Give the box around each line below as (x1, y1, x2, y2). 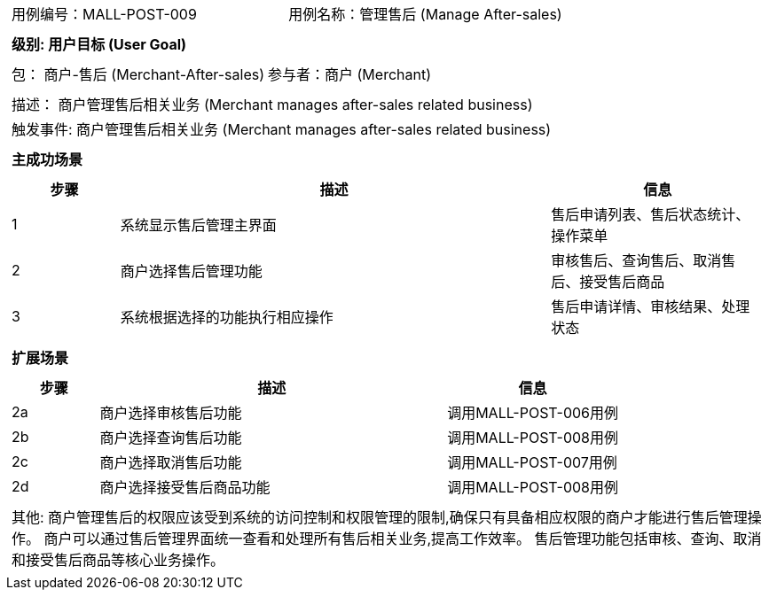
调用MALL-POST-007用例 (447, 454, 617, 471)
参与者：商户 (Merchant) (268, 66, 432, 83)
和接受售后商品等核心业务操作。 (12, 551, 225, 569)
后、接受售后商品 (551, 273, 665, 291)
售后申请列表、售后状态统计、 (551, 205, 750, 223)
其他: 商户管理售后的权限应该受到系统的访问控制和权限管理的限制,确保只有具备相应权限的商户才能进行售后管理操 (12, 508, 762, 526)
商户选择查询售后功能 (99, 429, 242, 446)
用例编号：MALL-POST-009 (12, 5, 197, 23)
